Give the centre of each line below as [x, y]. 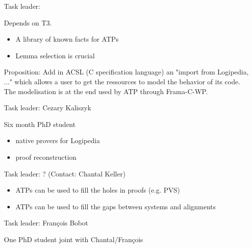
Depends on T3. [28, 22]
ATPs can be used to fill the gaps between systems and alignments [116, 206]
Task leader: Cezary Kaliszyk [48, 108]
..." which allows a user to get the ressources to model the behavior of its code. [122, 81]
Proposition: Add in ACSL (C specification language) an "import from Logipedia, [126, 72]
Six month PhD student [40, 124]
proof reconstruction [46, 157]
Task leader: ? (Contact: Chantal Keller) [65, 173]
